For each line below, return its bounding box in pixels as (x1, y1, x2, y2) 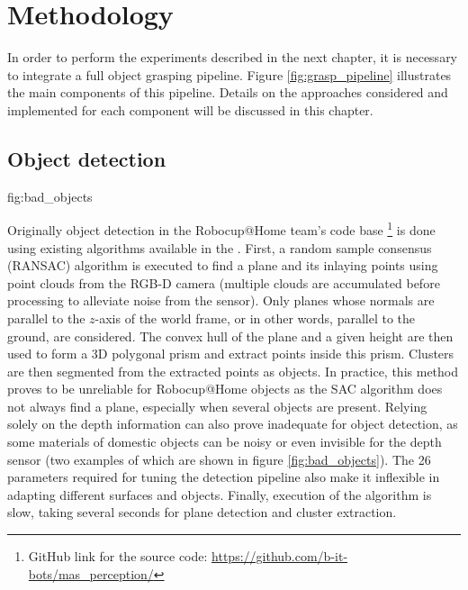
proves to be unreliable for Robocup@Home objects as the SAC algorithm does (7, 379, 443, 398)
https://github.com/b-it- (211, 547, 348, 566)
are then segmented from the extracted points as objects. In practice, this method (7, 361, 459, 380)
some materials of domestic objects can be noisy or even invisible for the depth (7, 432, 442, 451)
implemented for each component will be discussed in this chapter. (7, 100, 373, 119)
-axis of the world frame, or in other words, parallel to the (94, 308, 416, 327)
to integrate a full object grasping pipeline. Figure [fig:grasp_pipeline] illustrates (7, 65, 452, 84)
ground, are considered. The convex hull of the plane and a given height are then (7, 326, 454, 345)
